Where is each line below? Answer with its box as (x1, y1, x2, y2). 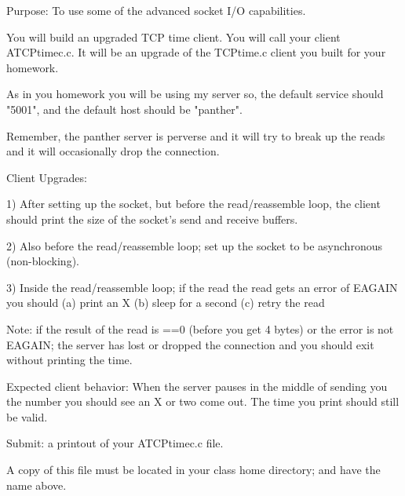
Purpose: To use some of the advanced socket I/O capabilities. (6, 2, 306, 18)
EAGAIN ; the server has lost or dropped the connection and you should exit (6, 336, 374, 352)
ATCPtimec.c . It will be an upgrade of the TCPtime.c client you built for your (6, 44, 386, 60)
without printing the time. (6, 352, 133, 368)
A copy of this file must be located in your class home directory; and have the (6, 461, 381, 478)
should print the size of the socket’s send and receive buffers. (6, 210, 298, 227)
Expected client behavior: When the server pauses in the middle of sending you (6, 377, 388, 394)
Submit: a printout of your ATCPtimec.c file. (6, 435, 224, 451)
